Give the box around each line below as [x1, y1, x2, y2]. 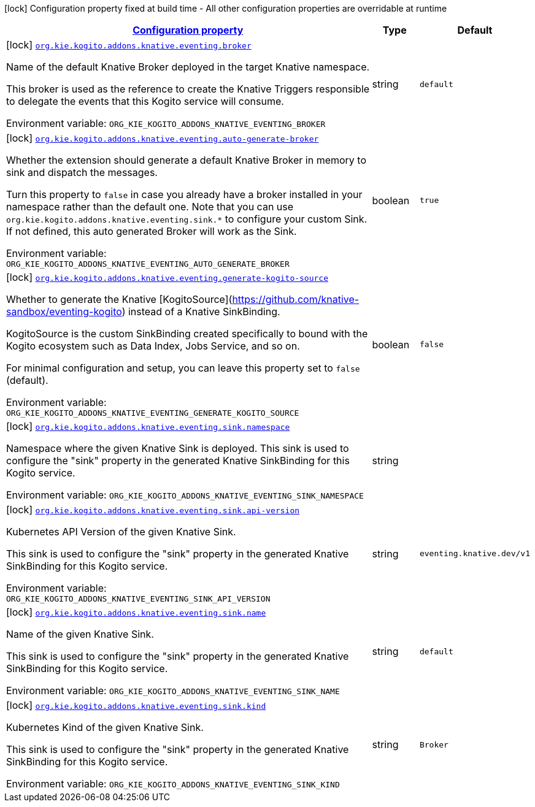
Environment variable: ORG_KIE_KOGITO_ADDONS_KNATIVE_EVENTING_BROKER [6, 117, 326, 129]
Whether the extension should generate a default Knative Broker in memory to [6, 154, 367, 166]
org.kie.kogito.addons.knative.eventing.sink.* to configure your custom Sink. [6, 213, 368, 225]
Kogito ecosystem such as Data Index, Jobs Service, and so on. [6, 340, 300, 352]
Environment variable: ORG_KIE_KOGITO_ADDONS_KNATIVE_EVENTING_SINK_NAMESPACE [6, 489, 364, 501]
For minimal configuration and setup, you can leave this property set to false [6, 362, 360, 374]
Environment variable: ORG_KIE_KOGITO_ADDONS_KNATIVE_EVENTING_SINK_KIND [6, 778, 340, 790]
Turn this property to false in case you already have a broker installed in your [6, 188, 363, 201]
